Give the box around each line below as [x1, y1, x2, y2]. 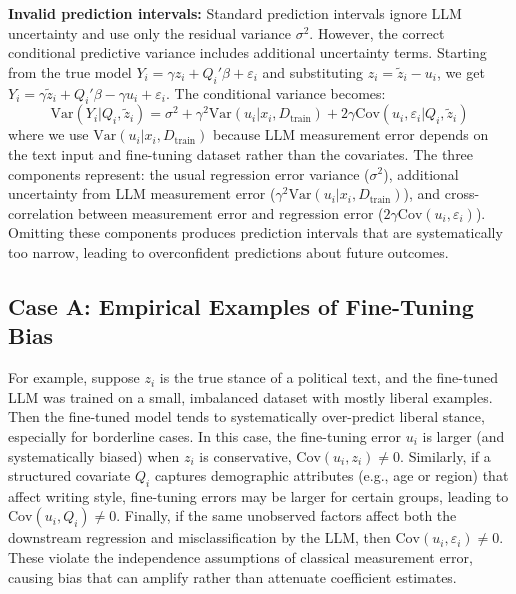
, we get [437, 61, 485, 82]
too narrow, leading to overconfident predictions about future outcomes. [8, 241, 449, 262]
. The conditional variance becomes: [166, 82, 386, 103]
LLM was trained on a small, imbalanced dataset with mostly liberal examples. [8, 386, 493, 407]
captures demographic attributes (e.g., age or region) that [154, 465, 509, 486]
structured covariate [8, 465, 131, 486]
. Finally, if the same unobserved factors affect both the [116, 505, 457, 526]
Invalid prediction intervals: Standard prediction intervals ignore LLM [8, 3, 462, 23]
